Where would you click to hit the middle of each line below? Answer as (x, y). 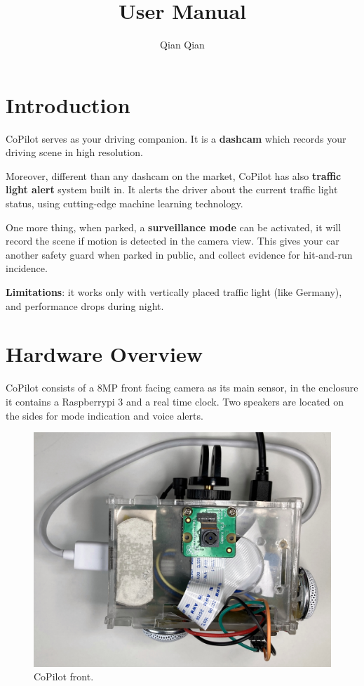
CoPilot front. (64, 677)
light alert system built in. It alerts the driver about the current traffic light (172, 189)
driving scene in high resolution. (74, 152)
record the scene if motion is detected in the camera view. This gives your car (173, 241)
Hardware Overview (105, 354)
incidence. (27, 268)
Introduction (68, 104)
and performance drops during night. (85, 305)
